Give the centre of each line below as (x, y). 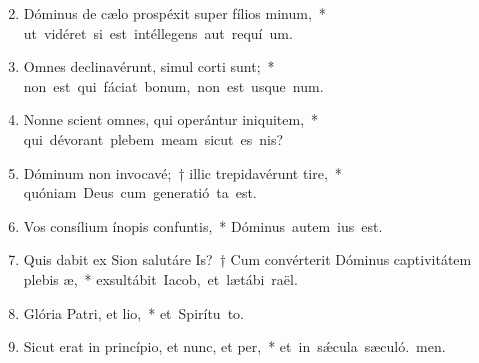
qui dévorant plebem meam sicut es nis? (153, 138)
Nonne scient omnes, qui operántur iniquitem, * (171, 119)
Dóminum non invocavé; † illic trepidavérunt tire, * (182, 172)
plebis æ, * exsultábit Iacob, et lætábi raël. (160, 278)
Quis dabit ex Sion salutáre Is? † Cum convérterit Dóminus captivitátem (247, 259)
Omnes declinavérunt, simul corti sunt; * (149, 66)
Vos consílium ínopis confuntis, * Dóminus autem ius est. (203, 225)
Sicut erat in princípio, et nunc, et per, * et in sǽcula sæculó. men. (234, 346)
